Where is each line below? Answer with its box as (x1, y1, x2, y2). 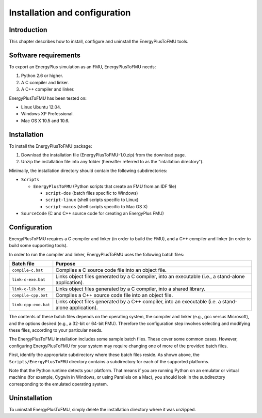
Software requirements (9, 51, 81, 59)
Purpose (55, 261, 76, 267)
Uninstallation (9, 394, 52, 402)
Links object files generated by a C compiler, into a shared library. (55, 286, 206, 293)
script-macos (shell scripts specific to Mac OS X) (45, 203, 148, 209)
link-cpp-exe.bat (12, 302, 50, 307)
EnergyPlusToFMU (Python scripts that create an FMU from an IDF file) (33, 183, 177, 189)
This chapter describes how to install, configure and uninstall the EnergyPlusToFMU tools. (9, 39, 189, 45)
